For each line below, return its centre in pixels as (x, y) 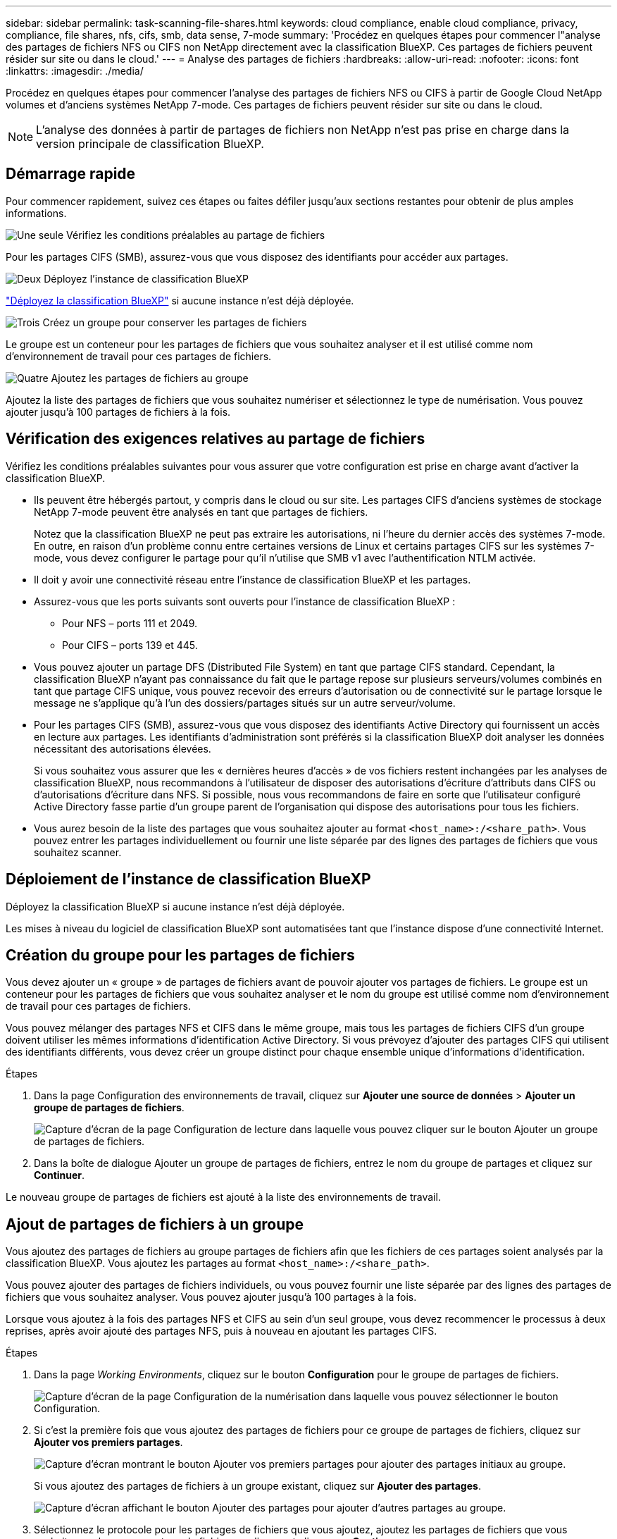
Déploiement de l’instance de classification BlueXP (188, 879)
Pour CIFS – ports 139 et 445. (130, 645)
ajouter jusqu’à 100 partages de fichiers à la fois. (118, 412)
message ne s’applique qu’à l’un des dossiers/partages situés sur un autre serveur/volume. (245, 703)
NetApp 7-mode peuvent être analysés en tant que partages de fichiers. (201, 512)
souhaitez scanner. (78, 852)
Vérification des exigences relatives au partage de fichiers (216, 439)
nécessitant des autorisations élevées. (123, 748)
